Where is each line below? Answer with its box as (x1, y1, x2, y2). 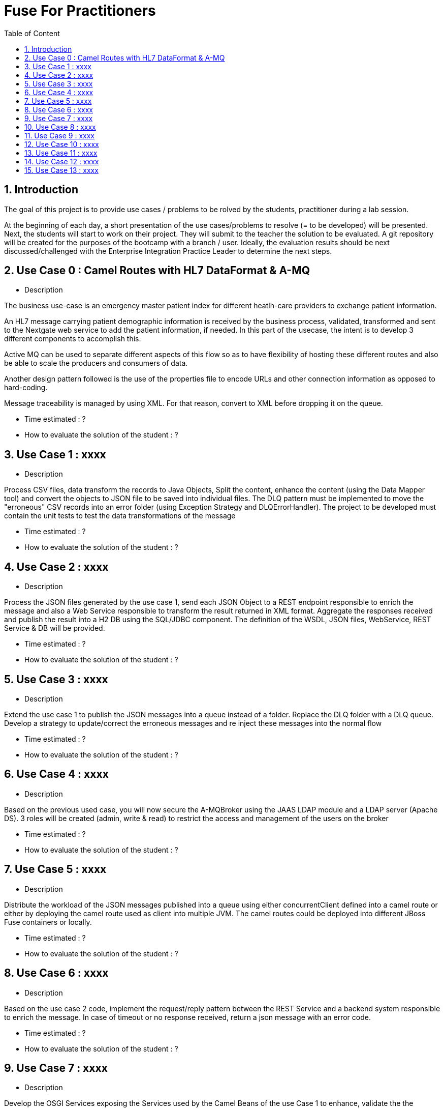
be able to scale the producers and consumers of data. (4, 359, 188, 368)
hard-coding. (4, 383, 48, 392)
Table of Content (4, 28, 60, 38)
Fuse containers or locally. (4, 917, 92, 926)
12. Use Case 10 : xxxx (24, 139, 99, 149)
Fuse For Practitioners (4, 2, 156, 19)
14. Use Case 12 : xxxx (24, 157, 99, 166)
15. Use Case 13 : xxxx (24, 165, 99, 174)
